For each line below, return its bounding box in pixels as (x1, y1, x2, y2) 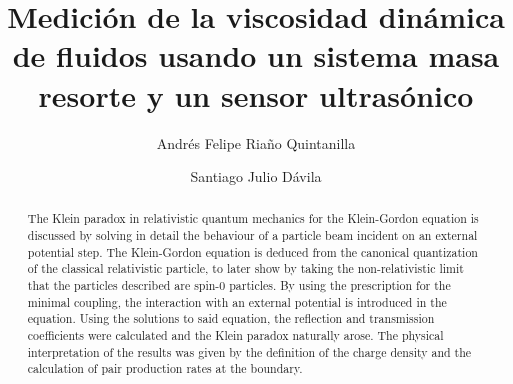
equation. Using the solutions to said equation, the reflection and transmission (27, 310, 435, 327)
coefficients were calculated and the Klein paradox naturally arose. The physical (27, 327, 444, 344)
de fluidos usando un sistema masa (12, 35, 500, 76)
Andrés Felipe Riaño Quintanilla (156, 132, 356, 153)
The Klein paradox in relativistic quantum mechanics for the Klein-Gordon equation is (27, 210, 479, 227)
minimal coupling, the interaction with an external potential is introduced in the (27, 293, 447, 310)
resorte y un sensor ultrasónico (38, 74, 474, 115)
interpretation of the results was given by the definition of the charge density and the (27, 343, 472, 360)
